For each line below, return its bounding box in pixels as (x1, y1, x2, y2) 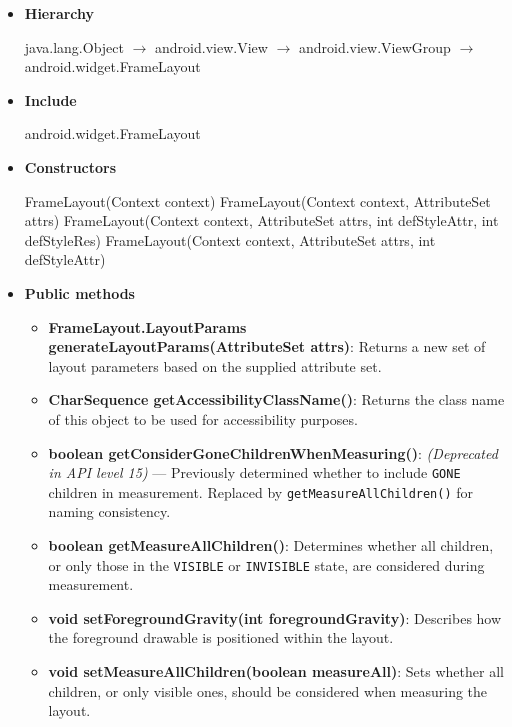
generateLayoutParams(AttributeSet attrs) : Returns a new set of (48, 336, 486, 357)
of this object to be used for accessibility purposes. (48, 408, 358, 429)
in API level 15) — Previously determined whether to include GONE (48, 462, 461, 483)
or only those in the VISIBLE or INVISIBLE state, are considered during (48, 554, 485, 575)
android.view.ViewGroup (298, 36, 451, 57)
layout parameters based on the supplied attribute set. (48, 355, 382, 376)
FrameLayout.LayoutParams (48, 316, 247, 337)
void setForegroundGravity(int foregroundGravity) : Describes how (48, 607, 502, 628)
